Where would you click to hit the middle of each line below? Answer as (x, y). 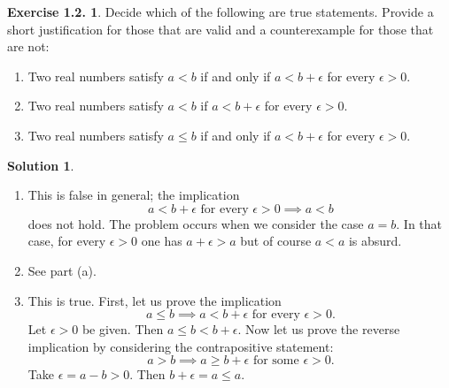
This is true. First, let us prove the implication (155, 300)
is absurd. (375, 241)
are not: (28, 46)
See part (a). (62, 270)
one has (162, 241)
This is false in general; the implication (134, 195)
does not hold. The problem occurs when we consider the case (196, 223)
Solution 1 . (41, 165)
